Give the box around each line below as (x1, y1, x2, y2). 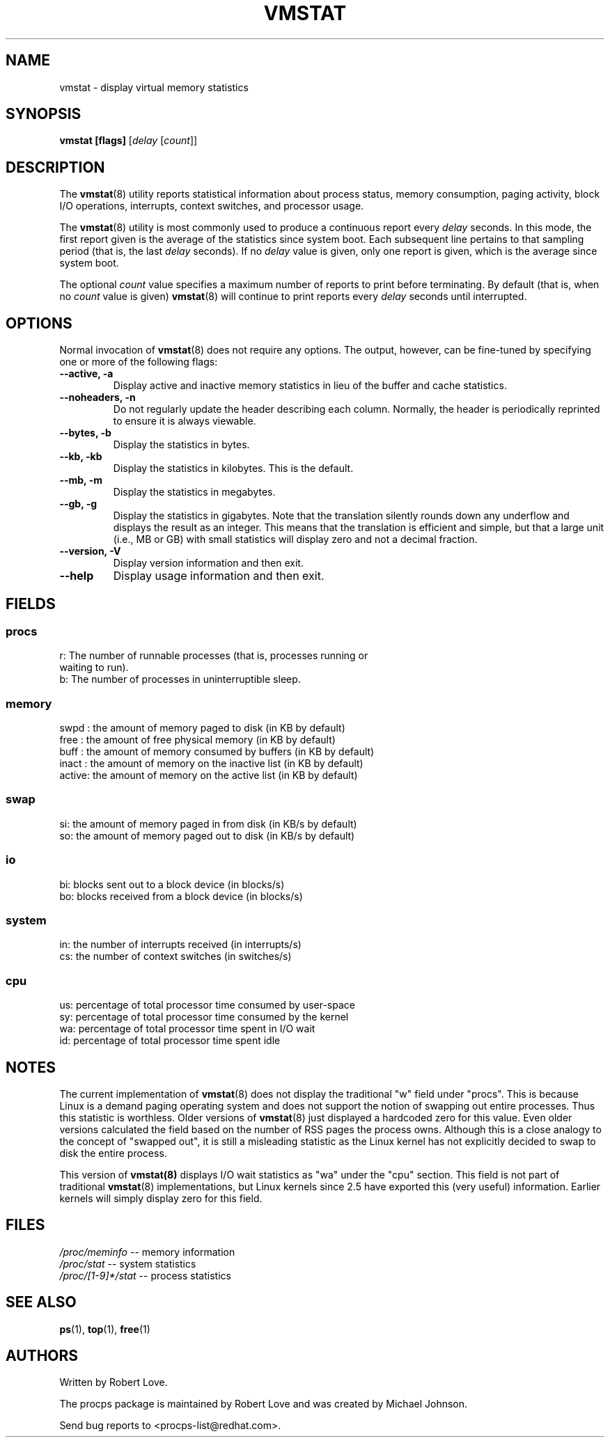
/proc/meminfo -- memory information (59, 1245, 235, 1258)
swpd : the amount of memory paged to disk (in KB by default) (59, 722, 345, 734)
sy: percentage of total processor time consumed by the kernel (59, 1011, 349, 1023)
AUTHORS (6, 1347, 79, 1365)
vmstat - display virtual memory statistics (59, 81, 249, 93)
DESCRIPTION (6, 158, 105, 176)
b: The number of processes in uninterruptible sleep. (59, 673, 301, 686)
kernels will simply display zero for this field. (59, 1192, 263, 1204)
